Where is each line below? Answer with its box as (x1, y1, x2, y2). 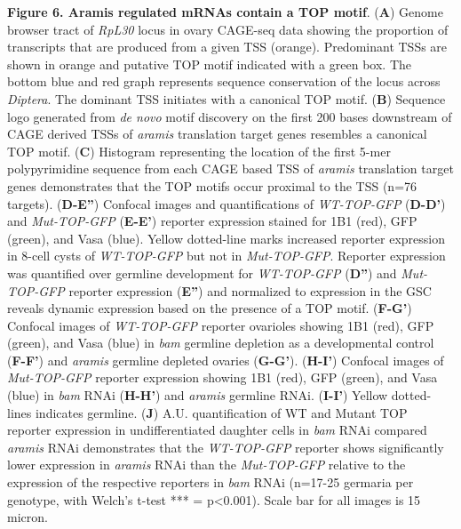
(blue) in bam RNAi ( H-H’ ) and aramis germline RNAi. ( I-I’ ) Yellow (7, 386, 388, 405)
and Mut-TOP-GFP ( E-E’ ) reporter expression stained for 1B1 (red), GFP (7, 212, 417, 230)
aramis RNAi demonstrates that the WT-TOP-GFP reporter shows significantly (7, 437, 444, 456)
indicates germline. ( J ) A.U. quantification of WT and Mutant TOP (35, 403, 408, 421)
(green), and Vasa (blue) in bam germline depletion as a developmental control (7, 333, 434, 352)
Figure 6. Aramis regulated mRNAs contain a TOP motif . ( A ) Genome (7, 3, 443, 20)
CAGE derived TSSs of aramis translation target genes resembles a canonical (7, 124, 427, 143)
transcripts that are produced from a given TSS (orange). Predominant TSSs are (7, 37, 448, 56)
